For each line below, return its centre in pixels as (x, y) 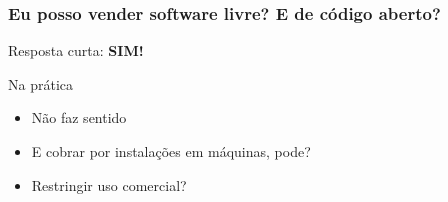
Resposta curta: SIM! (76, 50)
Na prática (40, 83)
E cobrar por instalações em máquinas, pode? (171, 151)
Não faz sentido (79, 117)
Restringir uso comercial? (109, 184)
